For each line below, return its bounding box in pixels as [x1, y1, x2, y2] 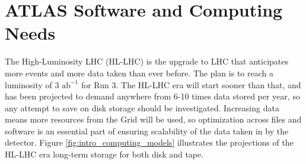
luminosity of [5, 78, 52, 91]
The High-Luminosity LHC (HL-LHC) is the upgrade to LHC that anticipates [5, 55, 289, 67]
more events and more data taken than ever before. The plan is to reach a [5, 66, 273, 79]
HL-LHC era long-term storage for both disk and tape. [5, 148, 204, 160]
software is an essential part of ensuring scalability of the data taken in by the [5, 124, 289, 137]
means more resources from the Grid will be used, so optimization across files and [5, 113, 302, 126]
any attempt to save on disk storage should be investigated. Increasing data [5, 101, 279, 114]
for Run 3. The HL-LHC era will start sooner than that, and [81, 78, 301, 91]
